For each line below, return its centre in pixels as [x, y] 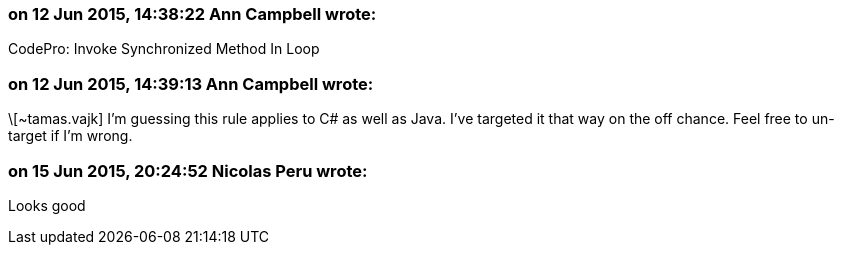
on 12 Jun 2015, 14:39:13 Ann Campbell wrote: [191, 83]
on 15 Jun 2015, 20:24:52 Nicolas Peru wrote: [188, 170]
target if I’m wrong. [70, 136]
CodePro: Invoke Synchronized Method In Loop [164, 49]
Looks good [47, 205]
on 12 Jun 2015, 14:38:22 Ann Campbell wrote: [192, 14]
